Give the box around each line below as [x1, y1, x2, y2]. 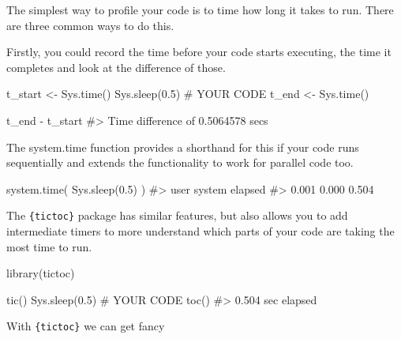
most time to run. [6, 238, 92, 254]
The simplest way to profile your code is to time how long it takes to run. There [6, 2, 394, 17]
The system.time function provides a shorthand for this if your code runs [6, 138, 359, 155]
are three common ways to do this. [6, 17, 174, 33]
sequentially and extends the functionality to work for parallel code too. [6, 154, 354, 171]
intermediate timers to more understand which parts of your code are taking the [6, 223, 395, 239]
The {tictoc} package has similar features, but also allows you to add [6, 207, 348, 224]
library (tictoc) [6, 265, 75, 281]
